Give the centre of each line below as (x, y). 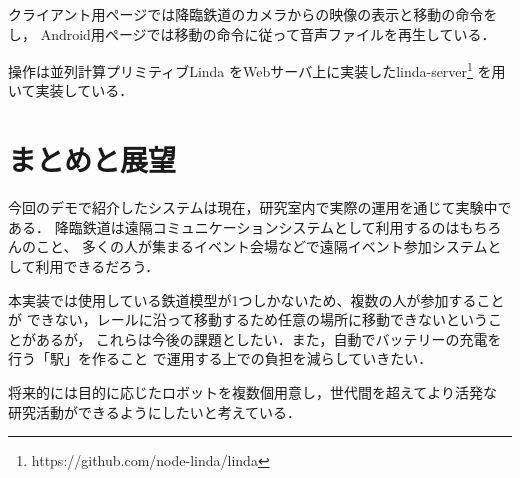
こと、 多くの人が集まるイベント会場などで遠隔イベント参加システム (261, 246)
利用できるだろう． (97, 265)
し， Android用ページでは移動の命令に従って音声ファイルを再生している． (252, 33)
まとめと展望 (92, 159)
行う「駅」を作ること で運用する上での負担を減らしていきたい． (220, 358)
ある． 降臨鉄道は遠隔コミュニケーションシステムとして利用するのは (234, 226)
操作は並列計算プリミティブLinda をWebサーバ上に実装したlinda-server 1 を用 (257, 69)
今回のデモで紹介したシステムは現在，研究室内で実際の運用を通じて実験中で (260, 207)
